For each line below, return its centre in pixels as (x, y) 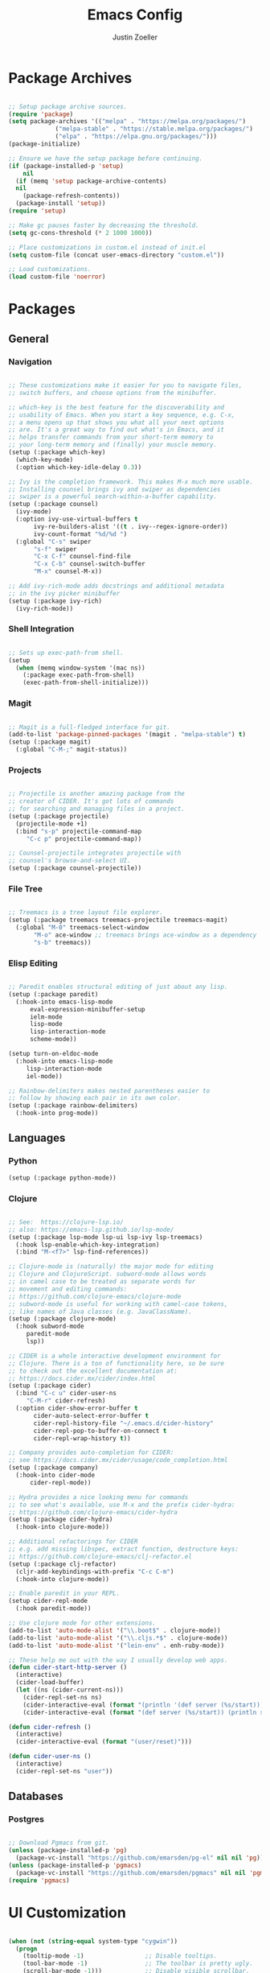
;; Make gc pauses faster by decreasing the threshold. (104, 225)
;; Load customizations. (50, 270)
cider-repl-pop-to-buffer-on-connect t (100, 1431)
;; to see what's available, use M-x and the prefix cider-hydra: (122, 1505)
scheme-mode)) (53, 1040)
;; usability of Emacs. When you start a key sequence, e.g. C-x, (122, 415)
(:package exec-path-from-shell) (79, 675)
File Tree (25, 889)
